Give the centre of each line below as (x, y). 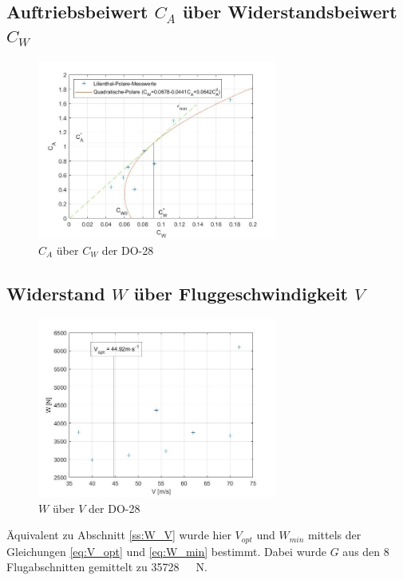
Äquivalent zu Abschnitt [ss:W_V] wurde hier (119, 535)
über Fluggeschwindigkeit (241, 293)
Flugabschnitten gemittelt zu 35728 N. (107, 567)
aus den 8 (366, 551)
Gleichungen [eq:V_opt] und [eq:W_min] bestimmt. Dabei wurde (167, 551)
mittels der (335, 535)
